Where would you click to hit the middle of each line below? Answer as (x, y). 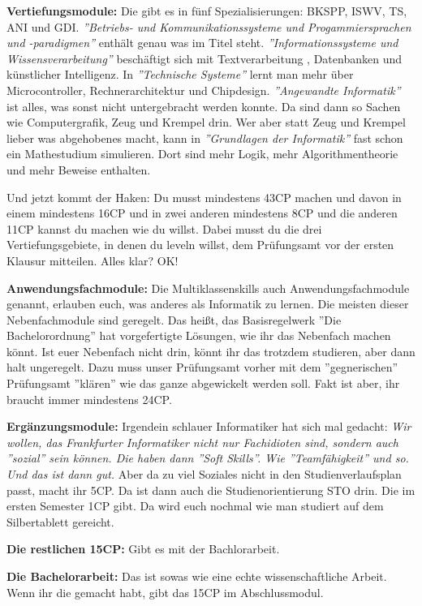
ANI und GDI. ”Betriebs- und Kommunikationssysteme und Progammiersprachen (209, 26)
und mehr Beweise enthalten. (79, 169)
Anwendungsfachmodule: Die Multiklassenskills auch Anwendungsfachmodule (208, 288)
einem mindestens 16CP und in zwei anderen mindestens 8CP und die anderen (202, 213)
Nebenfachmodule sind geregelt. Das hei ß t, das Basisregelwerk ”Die (174, 319)
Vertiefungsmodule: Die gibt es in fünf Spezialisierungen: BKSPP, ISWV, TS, (207, 11)
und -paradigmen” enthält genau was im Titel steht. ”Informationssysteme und (202, 43)
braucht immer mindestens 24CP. (89, 399)
